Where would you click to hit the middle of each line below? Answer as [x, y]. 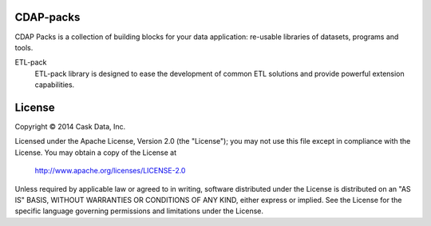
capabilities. [55, 85]
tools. [24, 47]
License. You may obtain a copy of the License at [96, 153]
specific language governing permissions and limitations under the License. [139, 211]
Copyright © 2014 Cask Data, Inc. [70, 126]
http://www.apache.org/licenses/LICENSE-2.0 [110, 171]
